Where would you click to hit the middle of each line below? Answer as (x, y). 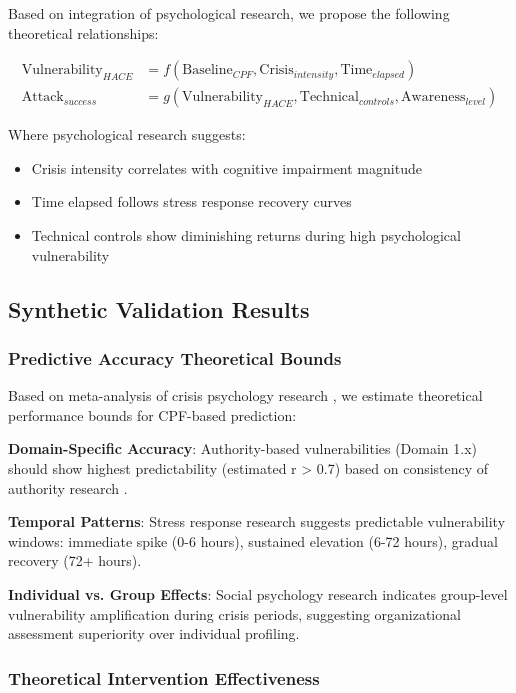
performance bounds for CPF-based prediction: (152, 414)
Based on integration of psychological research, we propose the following (229, 13)
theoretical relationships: (83, 32)
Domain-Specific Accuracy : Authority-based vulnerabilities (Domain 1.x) (243, 448)
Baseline (207, 70)
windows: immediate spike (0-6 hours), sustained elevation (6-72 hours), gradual (253, 540)
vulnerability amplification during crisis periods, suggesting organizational (234, 613)
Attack (42, 97)
